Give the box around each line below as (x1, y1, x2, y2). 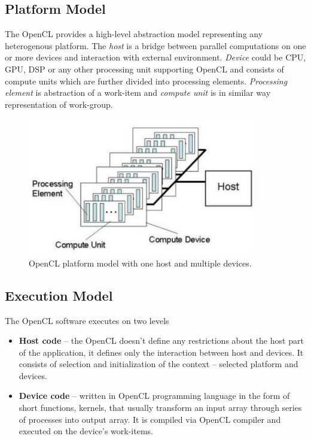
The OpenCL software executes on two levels (5, 314, 169, 326)
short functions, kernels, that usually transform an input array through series (19, 401, 302, 414)
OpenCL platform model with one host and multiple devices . (29, 256, 252, 269)
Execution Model (5, 286, 113, 304)
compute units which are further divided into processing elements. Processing (5, 74, 288, 87)
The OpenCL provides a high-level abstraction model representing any (5, 28, 263, 40)
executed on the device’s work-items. (19, 425, 153, 437)
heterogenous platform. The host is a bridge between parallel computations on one (5, 39, 306, 52)
